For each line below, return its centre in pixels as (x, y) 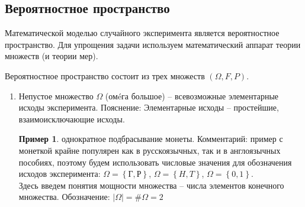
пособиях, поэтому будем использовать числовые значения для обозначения (155, 162)
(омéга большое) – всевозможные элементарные (192, 96)
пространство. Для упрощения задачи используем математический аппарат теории (153, 44)
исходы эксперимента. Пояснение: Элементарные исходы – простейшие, (149, 107)
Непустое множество (56, 96)
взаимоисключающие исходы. (72, 119)
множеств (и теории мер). (52, 56)
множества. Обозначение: (64, 197)
